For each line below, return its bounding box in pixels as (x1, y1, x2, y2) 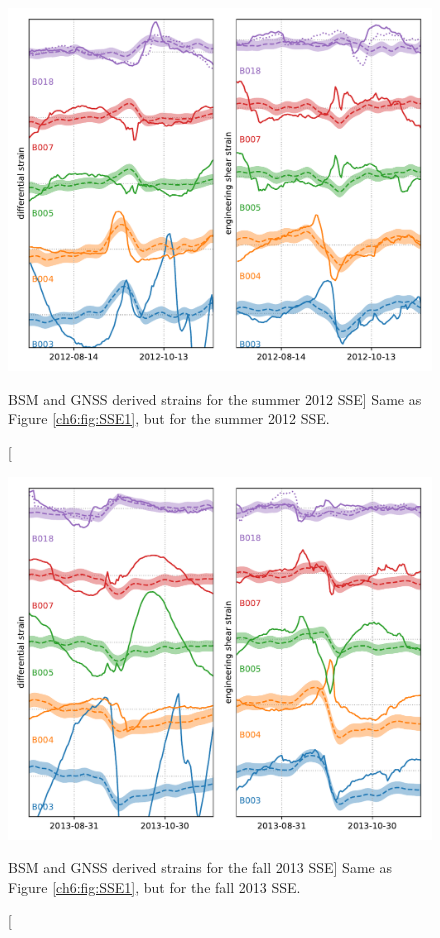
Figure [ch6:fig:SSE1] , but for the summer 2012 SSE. (8, 408, 330, 429)
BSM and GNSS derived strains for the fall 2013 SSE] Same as (8, 857, 392, 878)
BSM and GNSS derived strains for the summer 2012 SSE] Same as (8, 388, 422, 409)
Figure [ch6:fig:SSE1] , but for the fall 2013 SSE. (8, 876, 301, 897)
